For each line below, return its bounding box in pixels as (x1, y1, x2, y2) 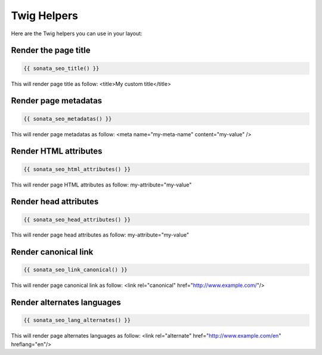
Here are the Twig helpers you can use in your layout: (11, 30, 143, 37)
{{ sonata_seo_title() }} (23, 65, 100, 72)
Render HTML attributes (11, 146, 103, 157)
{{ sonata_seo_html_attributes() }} (23, 166, 131, 173)
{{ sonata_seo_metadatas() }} (23, 115, 112, 122)
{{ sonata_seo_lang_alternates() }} (23, 317, 131, 324)
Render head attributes (11, 197, 99, 207)
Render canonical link (11, 247, 94, 257)
